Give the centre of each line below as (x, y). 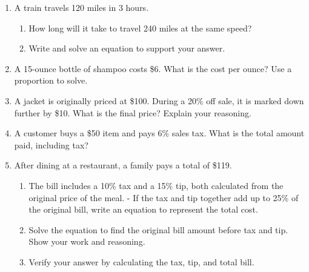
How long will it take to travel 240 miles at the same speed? (140, 28)
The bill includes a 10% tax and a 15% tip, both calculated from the (156, 185)
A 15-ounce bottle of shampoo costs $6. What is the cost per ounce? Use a (153, 68)
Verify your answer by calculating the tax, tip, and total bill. (141, 261)
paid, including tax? (51, 144)
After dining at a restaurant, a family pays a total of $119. (123, 165)
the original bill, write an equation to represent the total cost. (143, 209)
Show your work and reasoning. (87, 241)
